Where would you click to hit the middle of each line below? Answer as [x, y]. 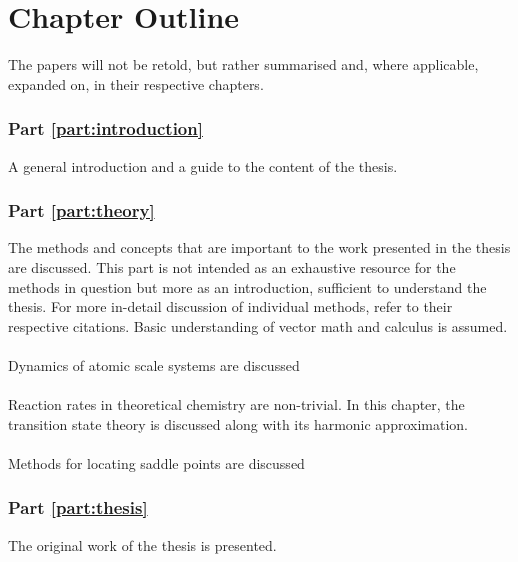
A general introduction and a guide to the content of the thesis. [203, 165]
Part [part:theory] [81, 210]
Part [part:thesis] [78, 507]
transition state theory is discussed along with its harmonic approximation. [238, 423]
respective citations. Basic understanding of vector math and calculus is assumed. [258, 325]
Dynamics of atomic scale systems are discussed [154, 364]
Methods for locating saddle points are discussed [156, 462]
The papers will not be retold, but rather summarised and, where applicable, [243, 64]
